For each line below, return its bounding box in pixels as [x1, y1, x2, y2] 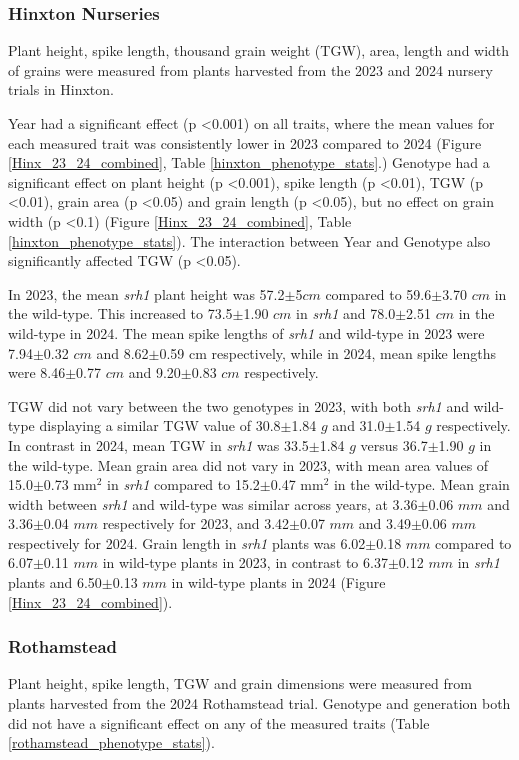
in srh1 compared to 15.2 [107, 474, 260, 495]
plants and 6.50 [8, 572, 102, 593]
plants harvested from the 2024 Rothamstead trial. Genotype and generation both [8, 693, 511, 714]
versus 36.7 [360, 434, 428, 455]
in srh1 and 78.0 [296, 303, 396, 324]
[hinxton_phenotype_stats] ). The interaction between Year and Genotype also [8, 230, 491, 251]
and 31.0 [332, 415, 385, 436]
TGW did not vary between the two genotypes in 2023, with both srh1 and [8, 395, 469, 416]
